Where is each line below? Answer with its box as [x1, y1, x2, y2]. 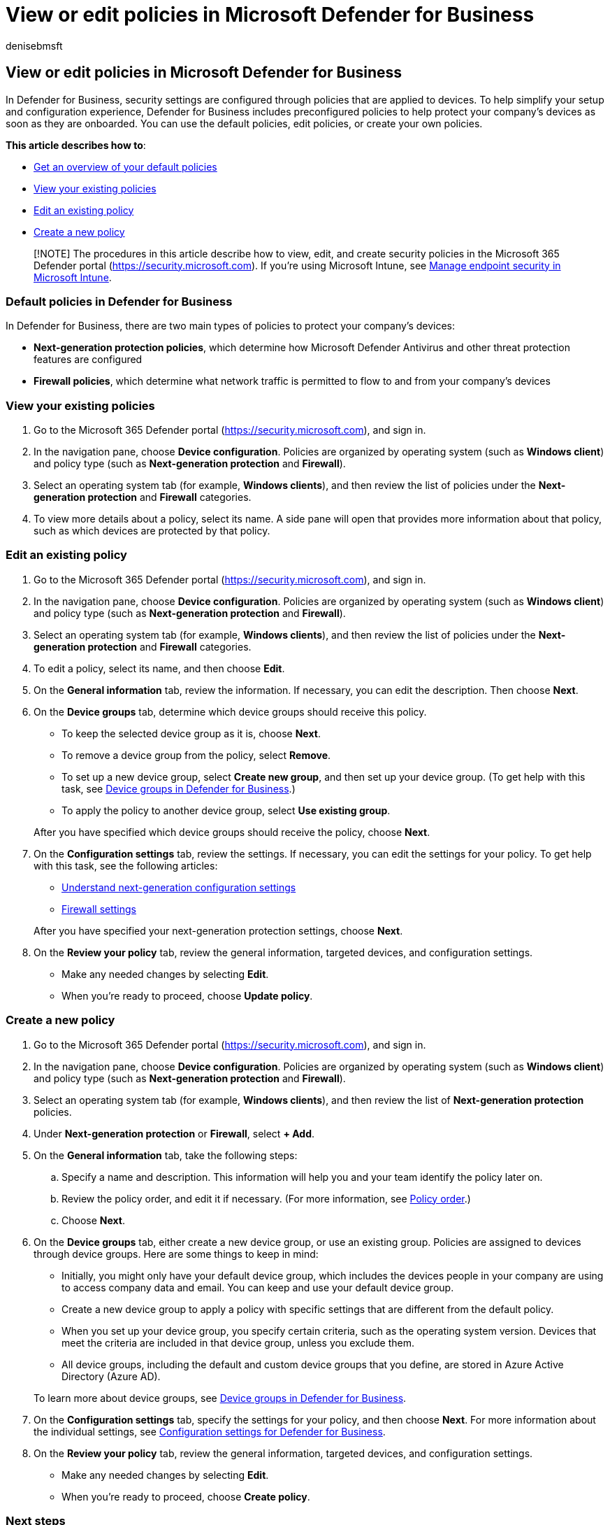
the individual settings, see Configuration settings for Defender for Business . [34, 1425, 386, 1438]
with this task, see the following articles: [34, 859, 218, 872]
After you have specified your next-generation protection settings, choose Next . [34, 924, 403, 937]
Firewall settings [61, 902, 136, 915]
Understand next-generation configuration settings [61, 881, 296, 893]
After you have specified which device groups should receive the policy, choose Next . [34, 825, 430, 838]
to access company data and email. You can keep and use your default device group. [61, 1281, 454, 1293]
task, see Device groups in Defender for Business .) [61, 782, 296, 795]
